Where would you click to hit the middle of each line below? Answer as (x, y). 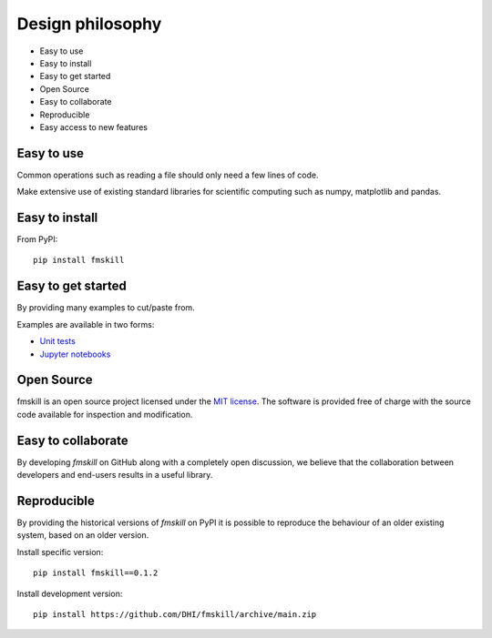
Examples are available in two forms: (86, 324)
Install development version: (70, 593)
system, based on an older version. (83, 535)
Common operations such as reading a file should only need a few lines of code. (168, 175)
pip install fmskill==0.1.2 (96, 573)
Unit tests (58, 341)
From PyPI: (37, 239)
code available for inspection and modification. (105, 414)
